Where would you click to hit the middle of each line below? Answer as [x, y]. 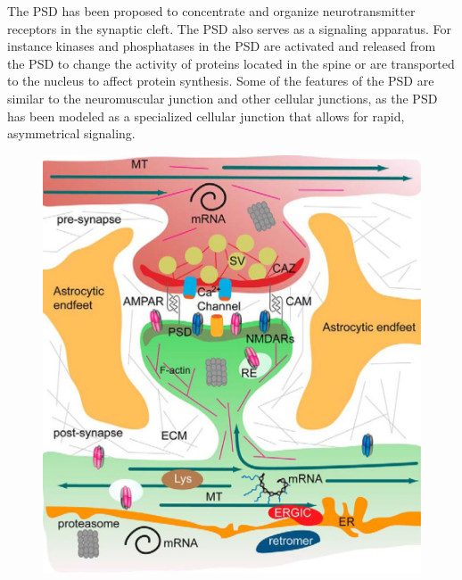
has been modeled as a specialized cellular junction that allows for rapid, [206, 116]
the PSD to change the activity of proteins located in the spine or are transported [231, 63]
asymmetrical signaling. [71, 133]
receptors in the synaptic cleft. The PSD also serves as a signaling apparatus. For [229, 28]
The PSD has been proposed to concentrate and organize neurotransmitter [211, 11]
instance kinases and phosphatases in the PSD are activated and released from [222, 46]
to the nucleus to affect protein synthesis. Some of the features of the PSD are [221, 81]
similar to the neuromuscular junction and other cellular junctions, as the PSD [223, 98]
